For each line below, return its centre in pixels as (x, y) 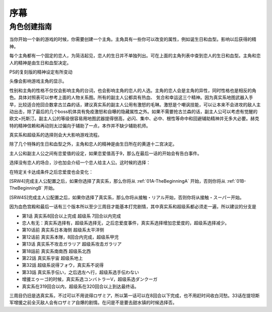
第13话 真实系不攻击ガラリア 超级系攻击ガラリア (72, 244)
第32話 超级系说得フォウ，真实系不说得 (63, 265)
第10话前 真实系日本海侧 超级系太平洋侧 (63, 230)
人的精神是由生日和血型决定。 (40, 62)
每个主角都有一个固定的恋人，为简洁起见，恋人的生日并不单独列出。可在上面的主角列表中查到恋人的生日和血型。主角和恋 (135, 56)
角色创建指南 (31, 27)
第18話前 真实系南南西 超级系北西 (56, 251)
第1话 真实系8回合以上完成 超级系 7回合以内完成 (72, 216)
